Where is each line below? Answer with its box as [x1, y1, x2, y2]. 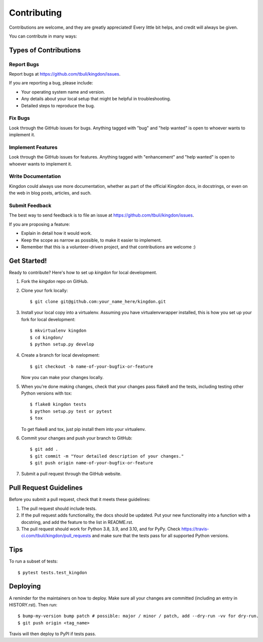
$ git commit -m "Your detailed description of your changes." [30, 453, 184, 459]
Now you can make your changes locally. [21, 375, 104, 381]
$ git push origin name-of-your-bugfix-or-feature [30, 460, 153, 466]
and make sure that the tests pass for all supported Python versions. [92, 533, 229, 539]
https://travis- [181, 526, 209, 532]
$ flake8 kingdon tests [30, 401, 87, 407]
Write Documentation [9, 173, 61, 180]
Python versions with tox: [21, 390, 73, 396]
